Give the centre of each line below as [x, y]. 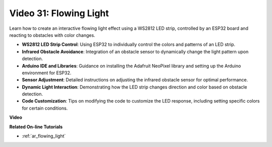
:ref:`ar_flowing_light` [44, 136]
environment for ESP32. [47, 73]
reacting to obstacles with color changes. [52, 35]
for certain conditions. [45, 108]
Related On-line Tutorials [36, 127]
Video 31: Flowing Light [59, 13]
